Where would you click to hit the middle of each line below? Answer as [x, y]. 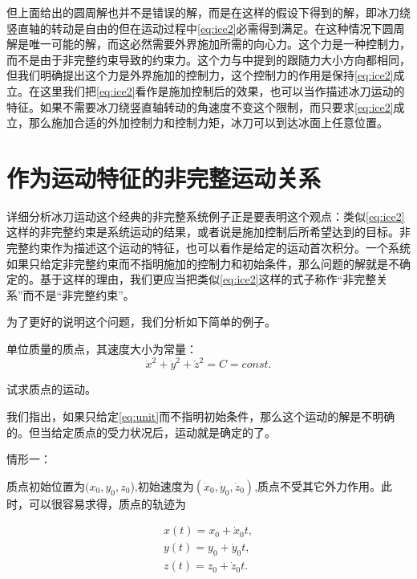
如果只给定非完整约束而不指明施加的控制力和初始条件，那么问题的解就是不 [203, 263]
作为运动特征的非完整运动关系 [164, 177]
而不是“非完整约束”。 [79, 294]
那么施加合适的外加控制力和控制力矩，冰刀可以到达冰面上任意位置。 [208, 122]
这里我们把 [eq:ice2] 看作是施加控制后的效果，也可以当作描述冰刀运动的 [222, 90]
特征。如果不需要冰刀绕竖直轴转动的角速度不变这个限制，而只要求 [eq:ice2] [200, 106]
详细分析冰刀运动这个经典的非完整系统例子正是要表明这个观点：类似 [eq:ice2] [206, 216]
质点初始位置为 [46, 485]
